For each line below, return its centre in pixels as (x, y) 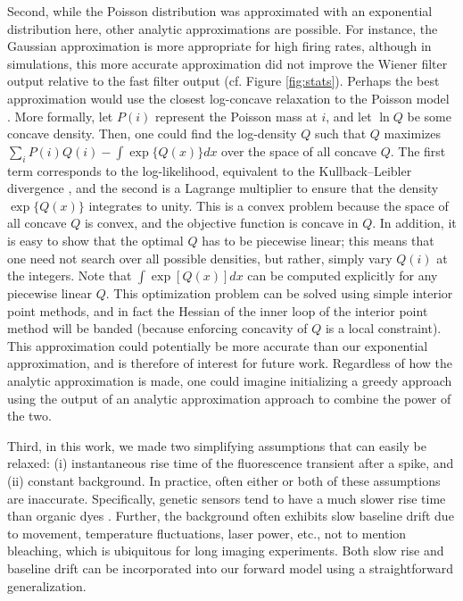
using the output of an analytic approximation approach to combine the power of (229, 398)
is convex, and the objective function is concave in (221, 223)
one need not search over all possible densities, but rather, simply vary (200, 258)
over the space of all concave (299, 150)
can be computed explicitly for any (343, 275)
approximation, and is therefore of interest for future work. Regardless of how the (230, 363)
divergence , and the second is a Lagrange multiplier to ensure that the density (223, 188)
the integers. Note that (70, 275)
